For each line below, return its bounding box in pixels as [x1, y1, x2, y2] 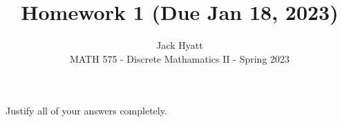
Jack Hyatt [156, 38, 203, 52]
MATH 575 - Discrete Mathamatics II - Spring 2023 [69, 51, 290, 65]
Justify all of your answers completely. [6, 103, 167, 118]
